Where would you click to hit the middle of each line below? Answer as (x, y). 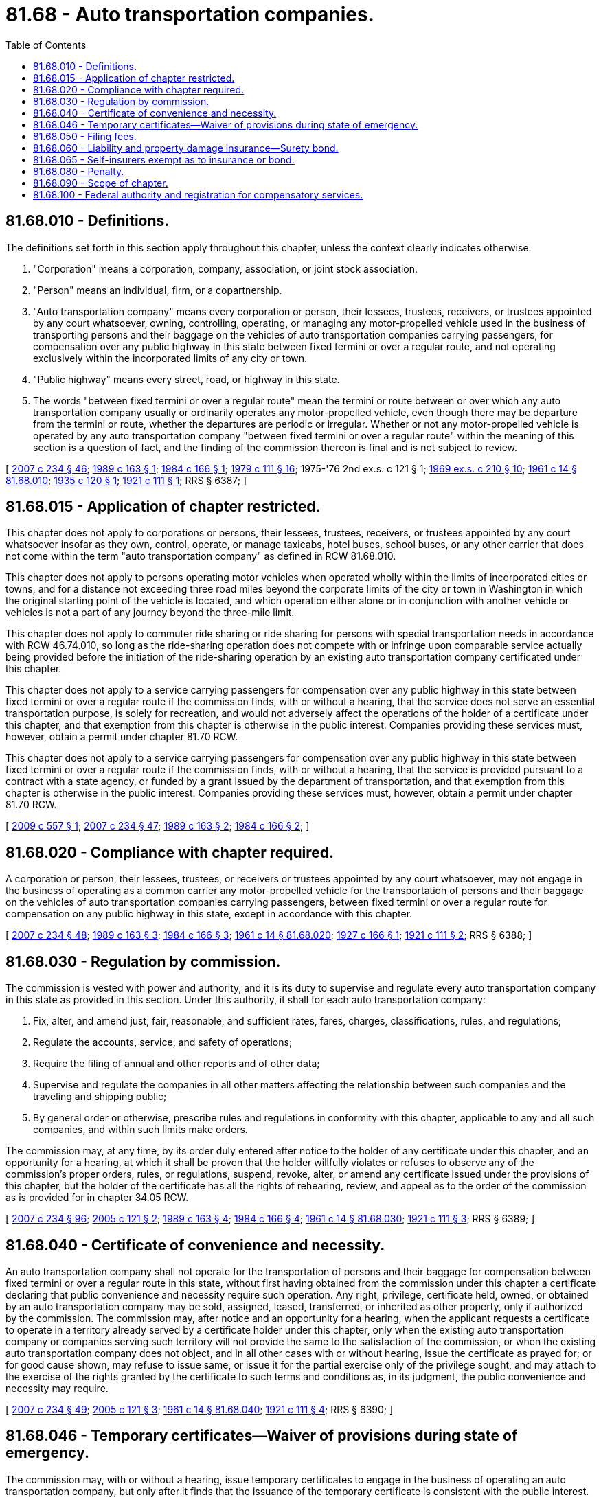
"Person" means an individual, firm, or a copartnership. (158, 290)
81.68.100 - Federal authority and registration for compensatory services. (198, 194)
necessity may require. (57, 1388)
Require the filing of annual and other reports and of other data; (177, 1064)
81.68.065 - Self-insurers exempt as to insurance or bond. (164, 159)
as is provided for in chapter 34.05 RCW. (97, 1198)
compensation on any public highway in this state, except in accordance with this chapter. (209, 914)
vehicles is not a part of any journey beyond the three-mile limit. (150, 613)
